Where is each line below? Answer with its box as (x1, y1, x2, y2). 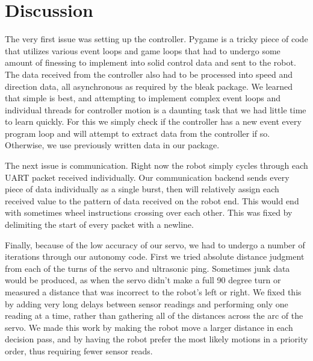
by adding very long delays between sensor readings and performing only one (5, 297, 288, 310)
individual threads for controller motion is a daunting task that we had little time (5, 103, 306, 116)
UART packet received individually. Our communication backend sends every (5, 171, 290, 183)
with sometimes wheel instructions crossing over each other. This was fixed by (5, 206, 293, 219)
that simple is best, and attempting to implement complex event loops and (5, 92, 281, 104)
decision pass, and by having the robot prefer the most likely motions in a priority (5, 333, 308, 345)
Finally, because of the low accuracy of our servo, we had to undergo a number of (5, 238, 305, 251)
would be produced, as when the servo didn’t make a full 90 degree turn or (5, 274, 281, 286)
